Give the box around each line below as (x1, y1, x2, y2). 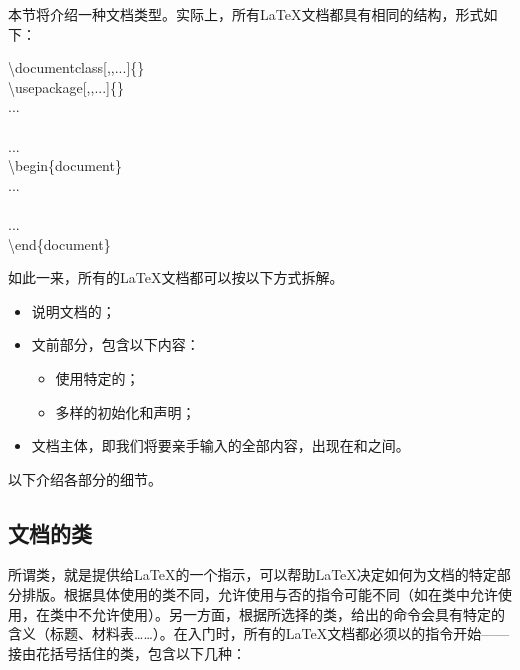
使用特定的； (55, 367, 140, 388)
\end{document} (8, 233, 111, 254)
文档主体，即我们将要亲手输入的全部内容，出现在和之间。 (31, 435, 410, 456)
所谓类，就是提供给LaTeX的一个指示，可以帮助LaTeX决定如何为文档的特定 (8, 564, 497, 585)
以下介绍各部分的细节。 (8, 468, 162, 489)
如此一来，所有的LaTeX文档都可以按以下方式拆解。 (8, 267, 344, 288)
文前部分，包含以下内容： (31, 334, 200, 355)
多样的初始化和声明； (55, 401, 196, 422)
